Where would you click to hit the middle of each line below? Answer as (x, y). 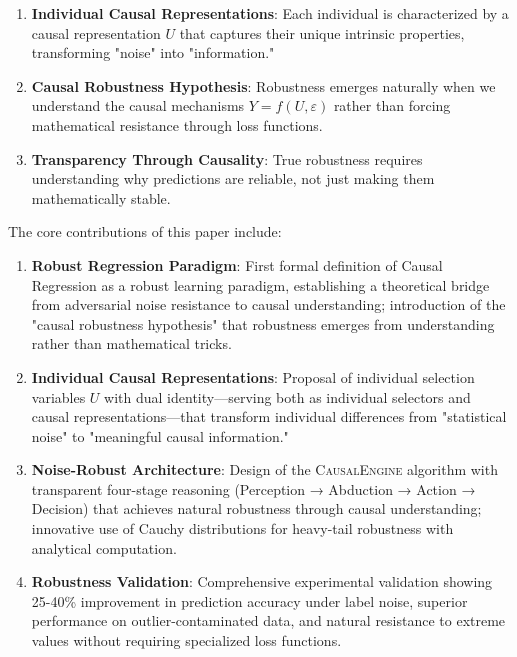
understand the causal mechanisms (138, 105)
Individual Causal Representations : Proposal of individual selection (253, 376)
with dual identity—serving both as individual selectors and (287, 396)
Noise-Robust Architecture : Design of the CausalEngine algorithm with (264, 469)
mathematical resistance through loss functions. (177, 124)
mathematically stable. (101, 197)
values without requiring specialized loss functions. (186, 640)
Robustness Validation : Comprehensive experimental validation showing (262, 581)
